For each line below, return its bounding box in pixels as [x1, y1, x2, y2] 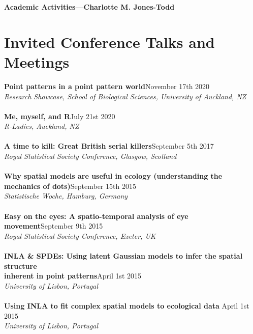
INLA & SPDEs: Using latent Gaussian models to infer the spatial [4, 250, 243, 261]
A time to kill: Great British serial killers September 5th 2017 [4, 141, 214, 151]
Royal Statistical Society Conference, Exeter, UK [4, 230, 156, 241]
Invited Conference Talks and [4, 31, 215, 52]
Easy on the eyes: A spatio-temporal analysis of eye [4, 210, 188, 221]
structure [4, 260, 37, 271]
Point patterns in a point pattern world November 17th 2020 [4, 80, 210, 91]
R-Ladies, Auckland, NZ [4, 121, 79, 131]
